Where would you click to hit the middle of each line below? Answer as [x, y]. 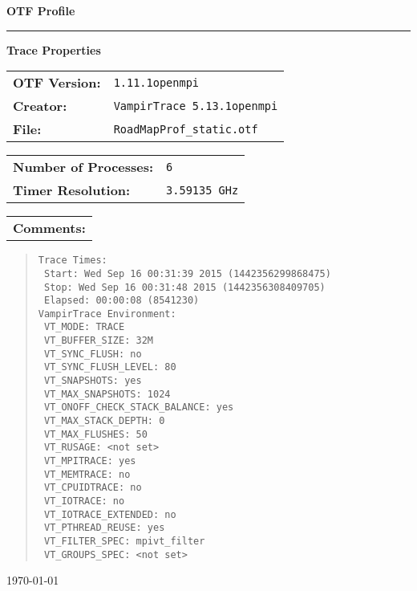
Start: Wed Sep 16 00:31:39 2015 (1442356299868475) [187, 273]
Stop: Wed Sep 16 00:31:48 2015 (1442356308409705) [184, 287]
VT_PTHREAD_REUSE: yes [104, 528]
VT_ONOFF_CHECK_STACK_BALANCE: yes [139, 408]
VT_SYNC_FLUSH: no [93, 354]
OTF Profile [41, 10]
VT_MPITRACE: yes [90, 461]
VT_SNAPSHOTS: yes [93, 381]
